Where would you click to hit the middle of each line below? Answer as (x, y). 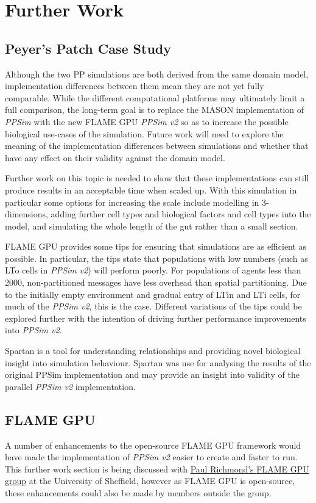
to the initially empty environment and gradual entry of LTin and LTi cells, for (153, 294)
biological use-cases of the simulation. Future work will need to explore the (144, 133)
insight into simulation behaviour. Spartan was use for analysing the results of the (158, 362)
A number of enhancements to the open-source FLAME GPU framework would (153, 445)
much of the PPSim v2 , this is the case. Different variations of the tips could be (153, 306)
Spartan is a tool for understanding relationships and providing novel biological (153, 351)
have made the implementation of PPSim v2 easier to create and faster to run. (151, 457)
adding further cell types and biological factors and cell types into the (181, 214)
